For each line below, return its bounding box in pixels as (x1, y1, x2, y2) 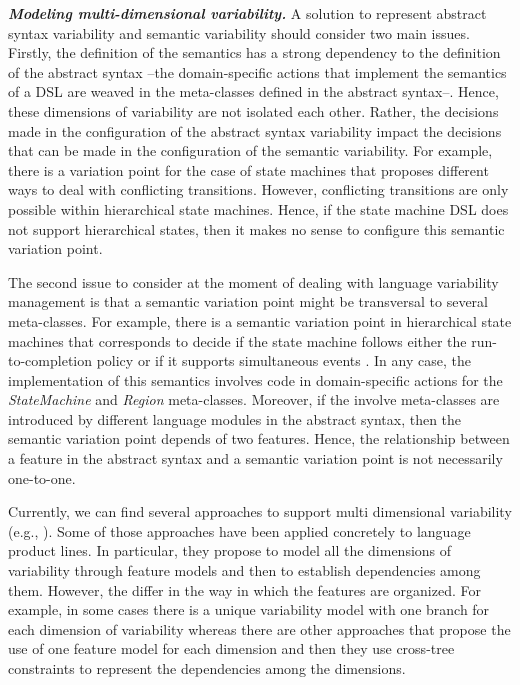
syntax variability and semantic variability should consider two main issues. (8, 22, 470, 43)
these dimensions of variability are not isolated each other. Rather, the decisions (8, 100, 499, 121)
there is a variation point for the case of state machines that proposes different (8, 159, 489, 180)
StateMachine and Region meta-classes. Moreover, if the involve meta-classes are (8, 389, 500, 410)
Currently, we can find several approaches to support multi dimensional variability (8, 501, 512, 522)
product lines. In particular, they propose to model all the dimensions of (8, 540, 452, 561)
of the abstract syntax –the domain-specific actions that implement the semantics (8, 61, 507, 82)
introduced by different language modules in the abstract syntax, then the (8, 408, 462, 429)
